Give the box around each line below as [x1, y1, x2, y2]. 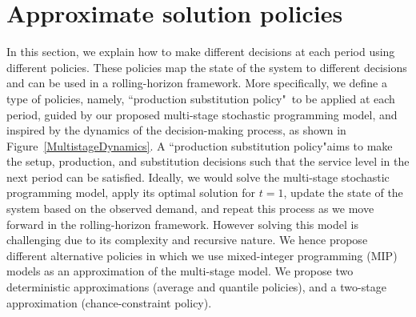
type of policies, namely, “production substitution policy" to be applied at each [6, 90, 395, 106]
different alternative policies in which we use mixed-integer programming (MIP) [6, 247, 398, 263]
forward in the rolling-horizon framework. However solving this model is [6, 215, 358, 232]
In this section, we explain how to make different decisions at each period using [6, 43, 395, 60]
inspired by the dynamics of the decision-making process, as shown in [6, 122, 346, 138]
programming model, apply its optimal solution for [6, 184, 256, 201]
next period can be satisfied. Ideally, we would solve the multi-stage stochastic [6, 168, 390, 185]
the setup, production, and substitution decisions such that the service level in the [6, 153, 410, 170]
